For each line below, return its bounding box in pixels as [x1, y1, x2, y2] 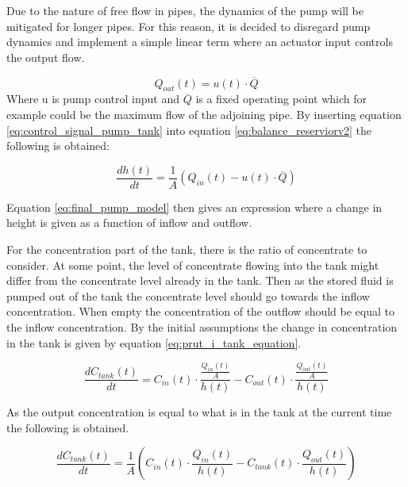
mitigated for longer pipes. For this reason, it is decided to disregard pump [6, 17, 371, 34]
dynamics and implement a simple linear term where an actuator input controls [6, 33, 393, 50]
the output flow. [6, 48, 85, 65]
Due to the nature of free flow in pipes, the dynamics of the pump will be [6, 2, 364, 18]
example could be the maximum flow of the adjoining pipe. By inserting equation [6, 105, 402, 122]
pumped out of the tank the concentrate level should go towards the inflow [6, 287, 370, 304]
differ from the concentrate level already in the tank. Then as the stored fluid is [6, 272, 394, 289]
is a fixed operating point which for [195, 90, 368, 107]
